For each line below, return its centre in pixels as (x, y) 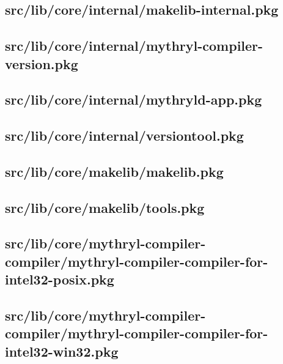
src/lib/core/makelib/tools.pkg (105, 207)
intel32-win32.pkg (62, 351)
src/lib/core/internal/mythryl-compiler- (134, 46)
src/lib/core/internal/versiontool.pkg (124, 136)
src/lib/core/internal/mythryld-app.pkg (134, 99)
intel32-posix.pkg (60, 279)
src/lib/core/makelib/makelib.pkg (114, 171)
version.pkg (42, 63)
